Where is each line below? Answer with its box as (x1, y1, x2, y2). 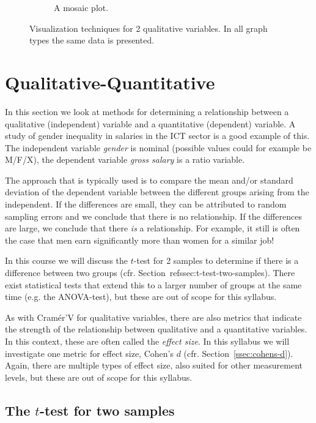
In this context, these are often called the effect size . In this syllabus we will (5, 335, 290, 347)
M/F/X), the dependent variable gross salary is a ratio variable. (5, 153, 245, 166)
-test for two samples (39, 400, 175, 419)
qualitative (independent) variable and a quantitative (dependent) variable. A (5, 117, 296, 130)
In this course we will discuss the (5, 254, 128, 267)
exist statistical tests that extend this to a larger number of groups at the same (5, 278, 302, 291)
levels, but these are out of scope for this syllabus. (5, 370, 193, 383)
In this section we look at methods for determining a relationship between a (5, 105, 289, 118)
